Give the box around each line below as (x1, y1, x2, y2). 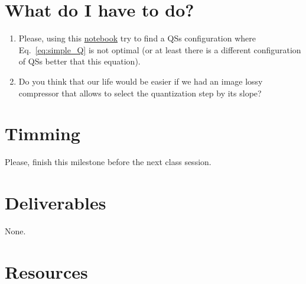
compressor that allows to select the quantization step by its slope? (18, 86, 262, 99)
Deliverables (5, 191, 106, 214)
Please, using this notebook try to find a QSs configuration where (18, 32, 256, 44)
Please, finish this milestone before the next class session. (5, 156, 211, 168)
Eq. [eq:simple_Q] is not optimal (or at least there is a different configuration (18, 43, 301, 56)
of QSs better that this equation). (18, 55, 141, 67)
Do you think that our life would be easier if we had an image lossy (18, 75, 263, 87)
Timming (5, 121, 80, 146)
